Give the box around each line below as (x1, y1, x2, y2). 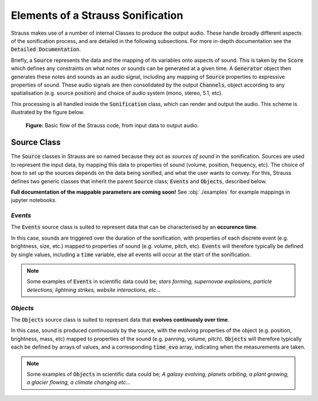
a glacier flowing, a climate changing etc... (26, 379, 131, 386)
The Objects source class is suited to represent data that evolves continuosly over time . (11, 316, 230, 323)
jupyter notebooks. (11, 197, 57, 204)
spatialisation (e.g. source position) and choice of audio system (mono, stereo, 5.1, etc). (11, 90, 223, 97)
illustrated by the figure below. (11, 109, 85, 116)
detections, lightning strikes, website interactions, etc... (26, 286, 161, 293)
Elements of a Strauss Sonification (11, 9, 184, 22)
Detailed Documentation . (11, 46, 81, 53)
